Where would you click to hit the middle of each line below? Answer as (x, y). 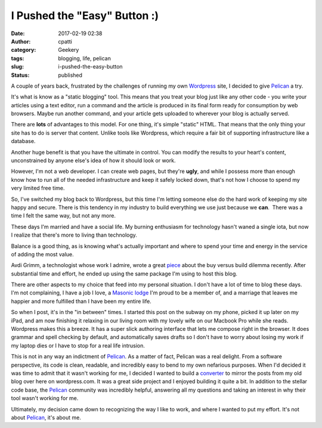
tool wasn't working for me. (45, 398)
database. (23, 141)
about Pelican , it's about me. (46, 417)
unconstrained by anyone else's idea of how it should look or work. (93, 160)
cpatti (65, 41)
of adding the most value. (42, 254)
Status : (20, 75)
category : (24, 50)
